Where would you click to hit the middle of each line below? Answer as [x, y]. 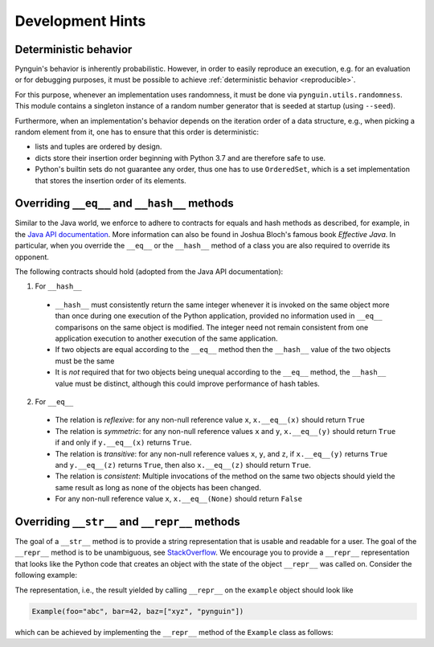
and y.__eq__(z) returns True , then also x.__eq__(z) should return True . [183, 465]
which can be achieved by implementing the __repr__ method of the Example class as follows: [174, 632]
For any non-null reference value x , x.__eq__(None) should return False [179, 499]
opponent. [32, 256]
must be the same [85, 361]
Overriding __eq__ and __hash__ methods [124, 204]
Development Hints [80, 21]
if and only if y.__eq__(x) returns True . [123, 443]
